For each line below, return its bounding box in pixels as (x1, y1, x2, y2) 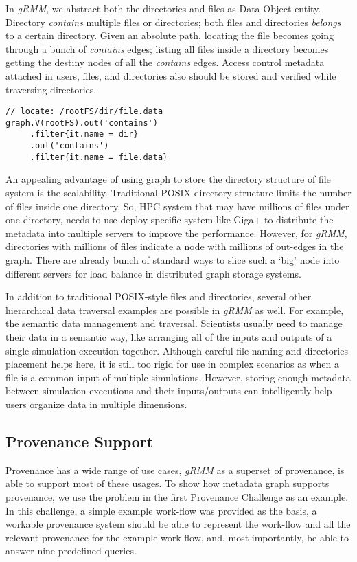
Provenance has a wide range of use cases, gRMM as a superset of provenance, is (5, 462, 345, 477)
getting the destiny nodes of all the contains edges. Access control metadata (5, 55, 325, 69)
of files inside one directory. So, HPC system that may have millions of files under (5, 199, 349, 213)
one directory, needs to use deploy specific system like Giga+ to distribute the (5, 212, 334, 227)
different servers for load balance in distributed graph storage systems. (5, 266, 301, 280)
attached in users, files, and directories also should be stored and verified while (5, 68, 336, 82)
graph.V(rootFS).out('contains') (5, 117, 158, 128)
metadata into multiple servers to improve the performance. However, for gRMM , (5, 225, 347, 240)
